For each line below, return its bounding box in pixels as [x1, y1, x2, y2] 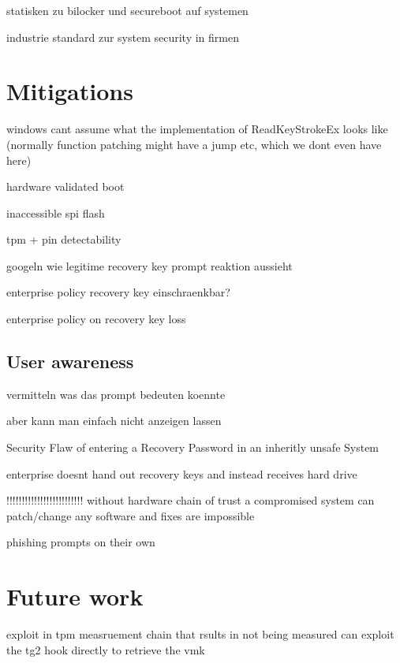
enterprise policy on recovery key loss [6, 311, 186, 327]
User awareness [6, 349, 134, 374]
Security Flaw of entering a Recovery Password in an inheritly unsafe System [6, 439, 379, 456]
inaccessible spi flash [6, 204, 105, 221]
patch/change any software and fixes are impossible [6, 507, 255, 523]
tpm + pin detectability [6, 231, 121, 248]
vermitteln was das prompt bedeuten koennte [6, 386, 226, 402]
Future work [6, 580, 144, 613]
